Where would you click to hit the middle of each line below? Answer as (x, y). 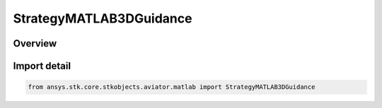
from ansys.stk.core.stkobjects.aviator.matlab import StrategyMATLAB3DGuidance (172, 87)
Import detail (42, 66)
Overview (35, 43)
